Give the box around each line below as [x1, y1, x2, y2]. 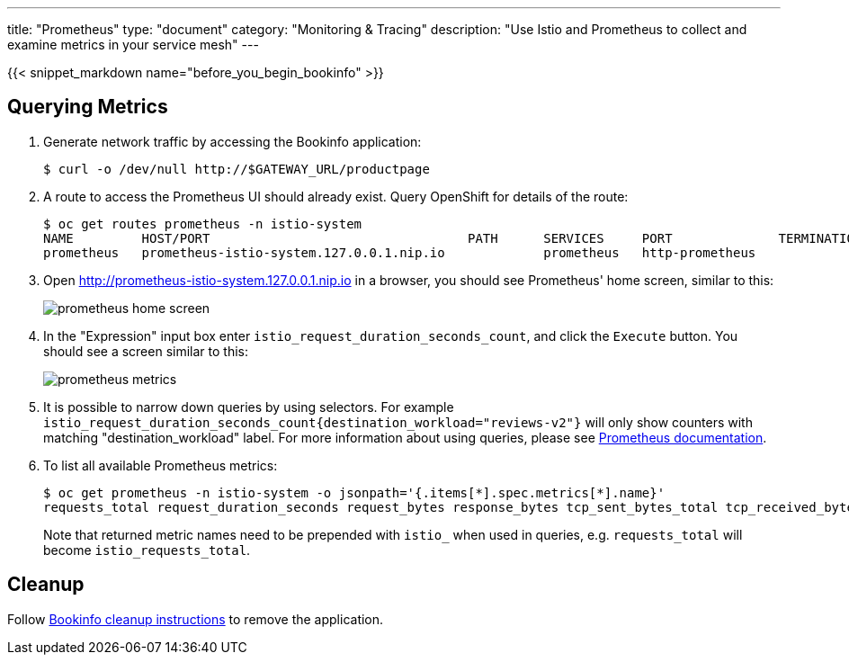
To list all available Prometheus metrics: [43, 457, 278, 473]
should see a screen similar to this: [43, 343, 248, 359]
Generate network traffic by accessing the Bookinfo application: [43, 133, 422, 149]
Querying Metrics [7, 95, 168, 119]
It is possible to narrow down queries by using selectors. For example [43, 398, 454, 415]
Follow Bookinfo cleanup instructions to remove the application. [7, 611, 384, 627]
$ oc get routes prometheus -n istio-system [43, 216, 362, 231]
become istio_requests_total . [43, 541, 251, 558]
